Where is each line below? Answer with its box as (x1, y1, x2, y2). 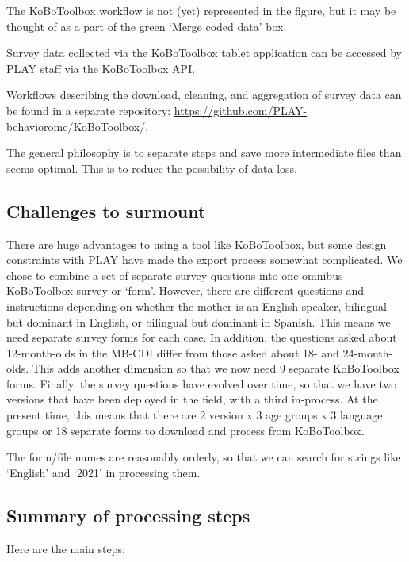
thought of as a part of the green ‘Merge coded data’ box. (6, 17, 287, 34)
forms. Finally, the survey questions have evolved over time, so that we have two (6, 375, 397, 392)
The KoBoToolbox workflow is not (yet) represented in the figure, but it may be (6, 2, 396, 18)
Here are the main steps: (6, 540, 125, 556)
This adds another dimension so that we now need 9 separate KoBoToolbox (32, 360, 399, 377)
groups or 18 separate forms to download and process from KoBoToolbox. (6, 422, 365, 438)
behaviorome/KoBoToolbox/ (6, 117, 146, 134)
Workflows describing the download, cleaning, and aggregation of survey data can (6, 86, 402, 103)
